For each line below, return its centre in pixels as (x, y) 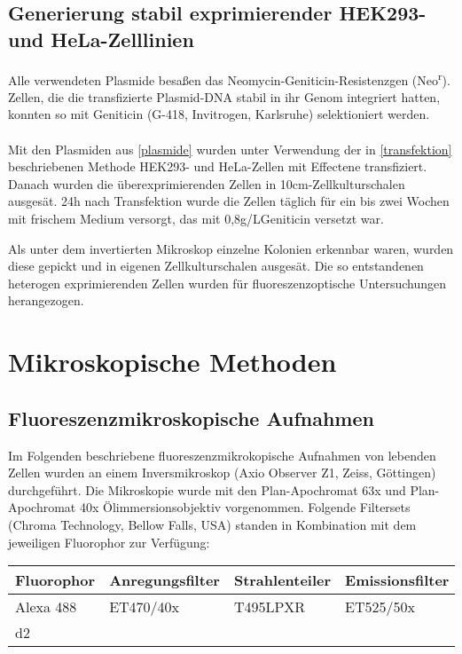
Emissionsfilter (397, 580)
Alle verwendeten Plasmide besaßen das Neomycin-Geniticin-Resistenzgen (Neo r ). (229, 78)
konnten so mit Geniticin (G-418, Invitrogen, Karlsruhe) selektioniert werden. (219, 114)
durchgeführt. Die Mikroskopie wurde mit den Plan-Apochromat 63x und (207, 489)
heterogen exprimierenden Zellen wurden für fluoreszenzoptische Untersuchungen (227, 283)
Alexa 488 (46, 607)
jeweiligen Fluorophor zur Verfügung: (109, 542)
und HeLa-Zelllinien (101, 39)
